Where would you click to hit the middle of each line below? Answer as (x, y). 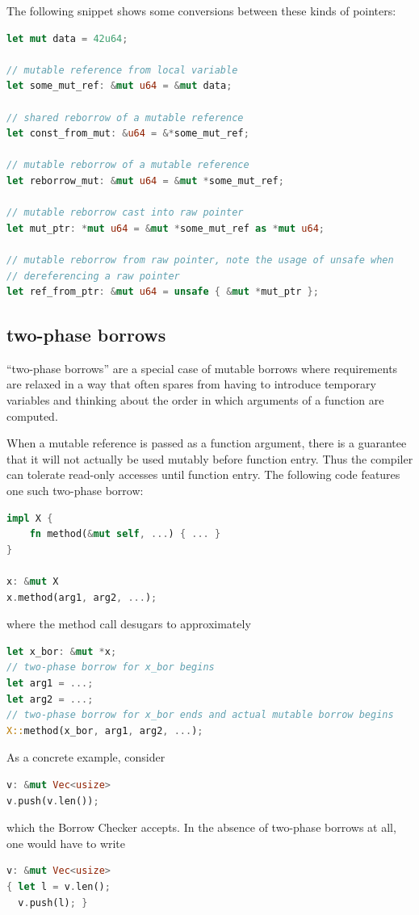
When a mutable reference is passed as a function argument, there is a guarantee (207, 443)
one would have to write (66, 843)
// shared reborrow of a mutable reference (125, 118)
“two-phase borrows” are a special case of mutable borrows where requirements (202, 368)
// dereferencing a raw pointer (93, 276)
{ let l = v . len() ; (59, 886)
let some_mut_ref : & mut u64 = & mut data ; (119, 86)
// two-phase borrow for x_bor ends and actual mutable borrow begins (200, 715)
